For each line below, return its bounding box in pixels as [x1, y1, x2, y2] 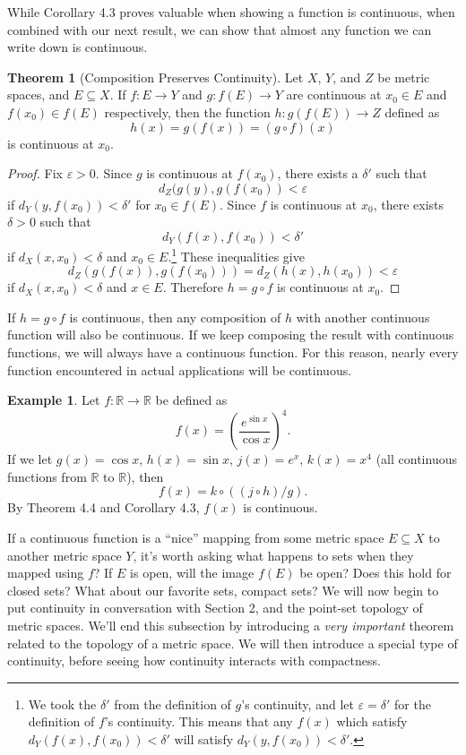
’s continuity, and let [241, 694, 354, 713]
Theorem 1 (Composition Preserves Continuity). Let [7, 67, 304, 86]
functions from [7, 467, 87, 485]
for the [394, 694, 431, 713]
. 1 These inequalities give [168, 244, 305, 265]
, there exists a [277, 164, 358, 183]
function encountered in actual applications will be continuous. [7, 360, 352, 379]
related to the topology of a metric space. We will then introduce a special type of [7, 633, 458, 652]
